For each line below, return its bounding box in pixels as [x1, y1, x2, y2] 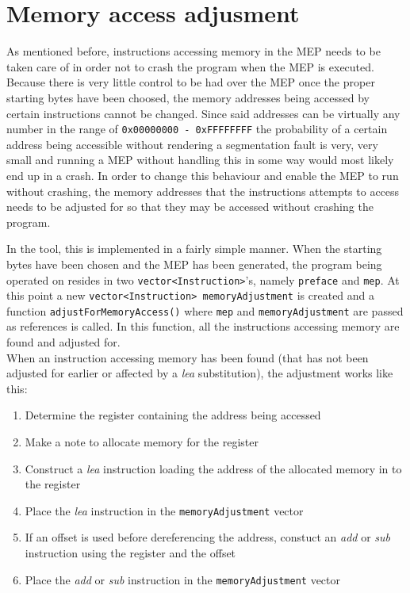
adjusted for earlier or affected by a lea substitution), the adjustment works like [6, 365, 393, 381]
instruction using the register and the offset [25, 545, 236, 561]
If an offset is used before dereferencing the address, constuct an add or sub [25, 529, 391, 545]
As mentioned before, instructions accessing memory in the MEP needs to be [6, 43, 381, 59]
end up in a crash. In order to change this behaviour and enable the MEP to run [6, 166, 399, 183]
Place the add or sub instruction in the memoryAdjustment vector [25, 571, 341, 587]
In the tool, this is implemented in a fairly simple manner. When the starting [6, 240, 382, 257]
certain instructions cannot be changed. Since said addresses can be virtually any [6, 105, 400, 121]
